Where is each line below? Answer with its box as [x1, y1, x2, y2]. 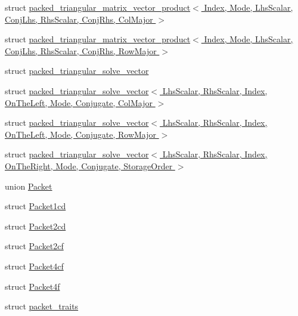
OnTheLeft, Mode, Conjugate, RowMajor [5, 128, 157, 140]
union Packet [5, 179, 52, 192]
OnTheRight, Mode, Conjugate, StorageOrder [5, 159, 173, 172]
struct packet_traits [5, 300, 79, 312]
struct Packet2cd [5, 219, 66, 232]
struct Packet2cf [5, 240, 64, 252]
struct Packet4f [5, 280, 60, 292]
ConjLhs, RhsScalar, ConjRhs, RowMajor [5, 44, 157, 57]
